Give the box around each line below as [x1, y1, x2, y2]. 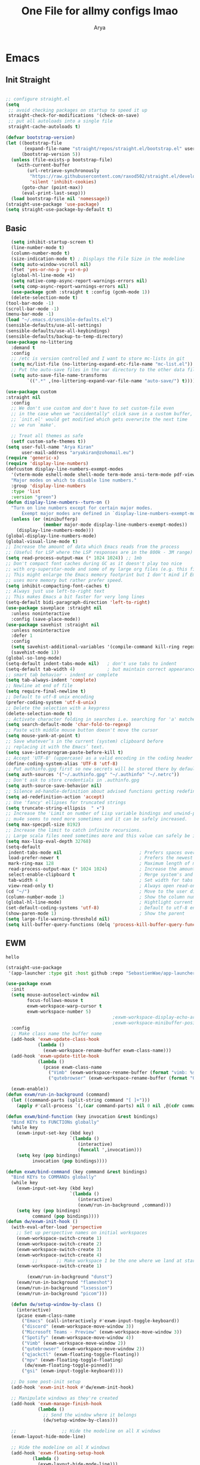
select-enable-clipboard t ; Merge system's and [8, 872, 193, 878]
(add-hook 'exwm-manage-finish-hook [11, 1400, 102, 1406]
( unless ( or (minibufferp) [11, 516, 78, 522]
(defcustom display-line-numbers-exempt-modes [5, 466, 124, 473]
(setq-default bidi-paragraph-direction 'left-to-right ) [5, 599, 150, 606]
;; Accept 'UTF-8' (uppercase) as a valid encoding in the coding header [5, 755, 193, 761]
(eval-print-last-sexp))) [21, 190, 86, 196]
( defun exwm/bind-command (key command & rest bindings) [5, 1169, 147, 1175]
